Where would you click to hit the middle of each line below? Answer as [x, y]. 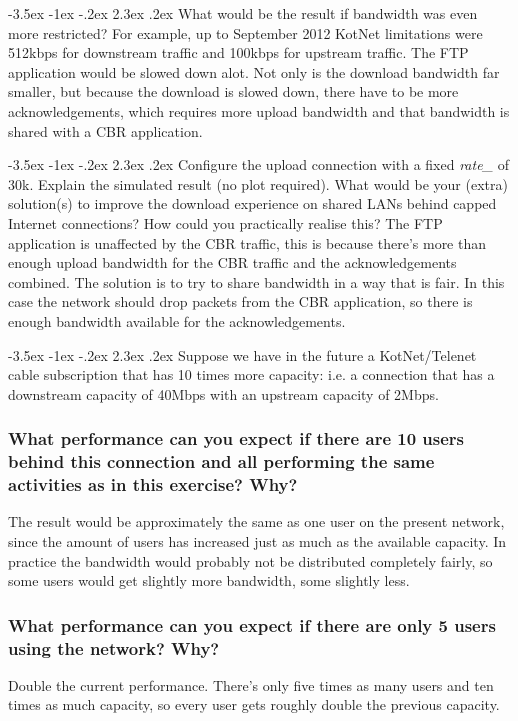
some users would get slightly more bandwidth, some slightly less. [209, 580]
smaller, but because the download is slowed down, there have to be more [233, 91]
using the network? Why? [114, 647]
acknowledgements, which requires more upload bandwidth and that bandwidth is [259, 110]
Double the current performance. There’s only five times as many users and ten [251, 684]
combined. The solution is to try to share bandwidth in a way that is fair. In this [256, 281]
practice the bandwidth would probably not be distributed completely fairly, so [250, 560]
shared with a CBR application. [105, 130]
